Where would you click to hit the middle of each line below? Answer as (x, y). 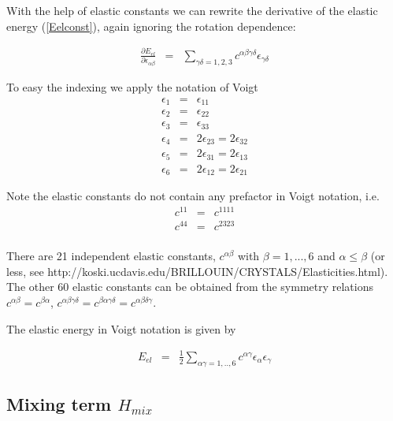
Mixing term (59, 403)
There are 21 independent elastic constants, (111, 256)
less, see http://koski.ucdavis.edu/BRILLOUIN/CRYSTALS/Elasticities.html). (197, 271)
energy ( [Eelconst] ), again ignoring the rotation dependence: (151, 26)
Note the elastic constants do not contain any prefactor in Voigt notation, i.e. (193, 196)
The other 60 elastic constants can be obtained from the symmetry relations (190, 287)
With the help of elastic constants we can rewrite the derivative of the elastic (192, 10)
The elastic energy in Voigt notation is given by (121, 328)
